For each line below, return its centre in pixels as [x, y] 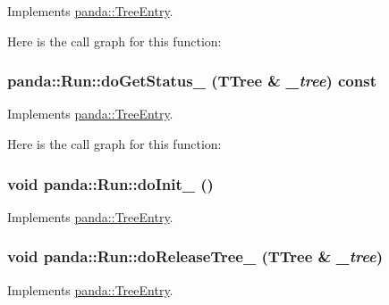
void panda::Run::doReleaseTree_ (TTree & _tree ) [195, 256]
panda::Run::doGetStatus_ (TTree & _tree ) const [192, 81]
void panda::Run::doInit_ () [110, 183]
